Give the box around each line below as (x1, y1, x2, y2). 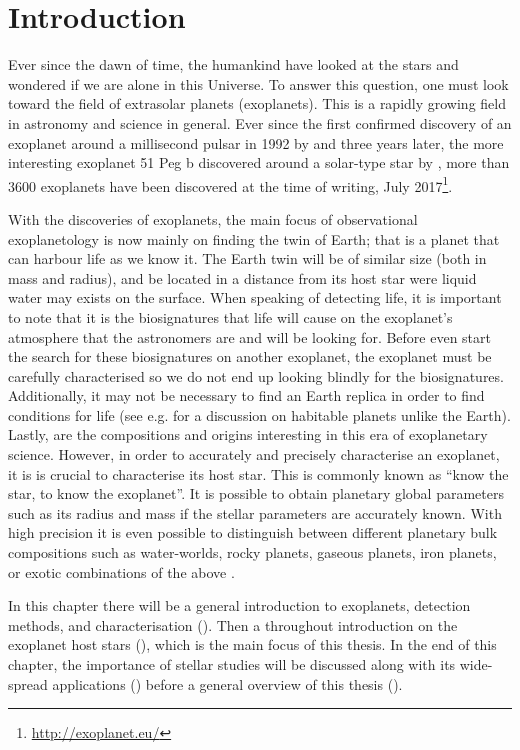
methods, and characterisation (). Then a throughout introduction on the (8, 614, 458, 635)
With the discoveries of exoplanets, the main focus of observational (8, 208, 418, 229)
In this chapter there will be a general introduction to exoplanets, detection (8, 595, 471, 616)
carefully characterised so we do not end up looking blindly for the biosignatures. (8, 365, 504, 386)
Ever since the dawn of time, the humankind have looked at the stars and (8, 54, 459, 75)
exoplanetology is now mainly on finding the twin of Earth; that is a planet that (8, 228, 500, 249)
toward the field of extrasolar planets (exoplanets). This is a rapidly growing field (8, 93, 506, 114)
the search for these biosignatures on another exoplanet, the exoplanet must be (8, 346, 492, 367)
